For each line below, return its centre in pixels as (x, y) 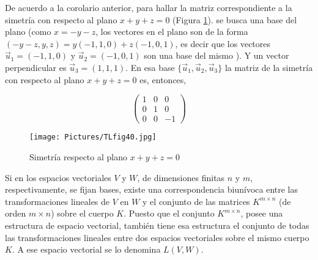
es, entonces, (163, 79)
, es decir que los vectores (223, 43)
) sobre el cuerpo (82, 213)
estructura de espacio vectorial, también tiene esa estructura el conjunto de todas (157, 225)
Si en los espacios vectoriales (58, 177)
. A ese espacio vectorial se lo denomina (86, 249)
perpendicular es (36, 67)
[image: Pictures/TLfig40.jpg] (93, 137)
